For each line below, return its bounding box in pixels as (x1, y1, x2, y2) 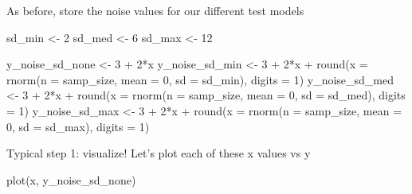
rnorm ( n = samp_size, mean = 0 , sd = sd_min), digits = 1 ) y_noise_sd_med (6, 71, 394, 87)
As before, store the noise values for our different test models (6, 2, 304, 18)
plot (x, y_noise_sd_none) (6, 171, 136, 188)
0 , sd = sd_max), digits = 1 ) (6, 118, 150, 134)
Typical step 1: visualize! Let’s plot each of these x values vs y (6, 145, 311, 161)
